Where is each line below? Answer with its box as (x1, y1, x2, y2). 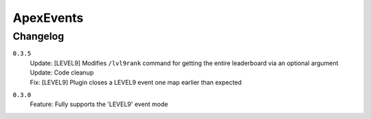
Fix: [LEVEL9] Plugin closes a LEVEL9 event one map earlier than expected (30, 78, 242, 86)
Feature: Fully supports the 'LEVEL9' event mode (30, 100, 168, 109)
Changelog (12, 30, 65, 42)
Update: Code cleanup (30, 68, 94, 77)
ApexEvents (12, 10, 84, 25)
